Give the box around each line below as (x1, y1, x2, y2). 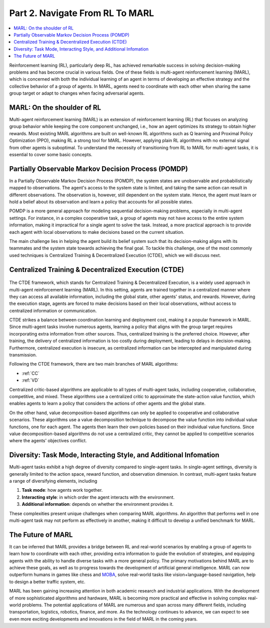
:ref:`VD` (21, 377, 39, 383)
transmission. (9, 352, 37, 358)
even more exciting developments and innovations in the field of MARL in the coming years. (9, 616, 198, 622)
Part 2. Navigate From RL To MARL (9, 8, 154, 19)
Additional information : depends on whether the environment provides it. (21, 501, 174, 507)
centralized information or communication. (9, 307, 97, 313)
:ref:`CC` (21, 370, 39, 376)
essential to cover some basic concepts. (9, 151, 92, 157)
